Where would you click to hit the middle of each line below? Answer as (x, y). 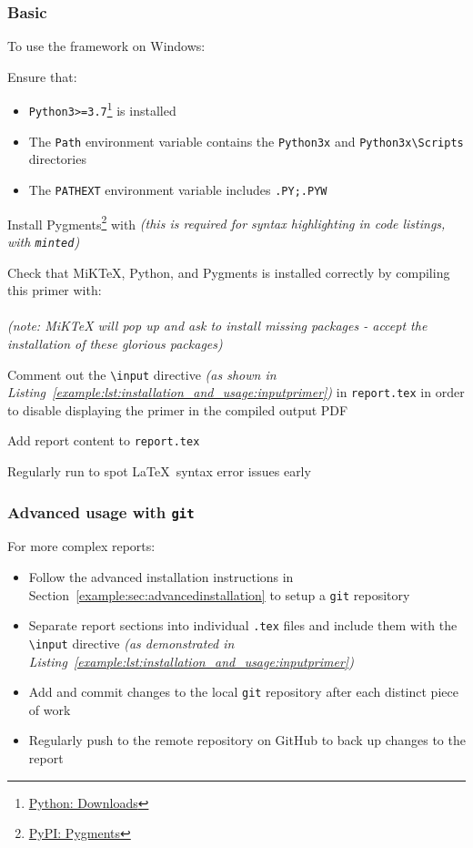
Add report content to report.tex (104, 440)
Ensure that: (42, 76)
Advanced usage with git (101, 511)
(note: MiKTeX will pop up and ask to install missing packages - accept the (217, 326)
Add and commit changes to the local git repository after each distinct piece (243, 692)
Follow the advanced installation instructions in (161, 577)
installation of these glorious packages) (115, 343)
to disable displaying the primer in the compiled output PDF (178, 409)
